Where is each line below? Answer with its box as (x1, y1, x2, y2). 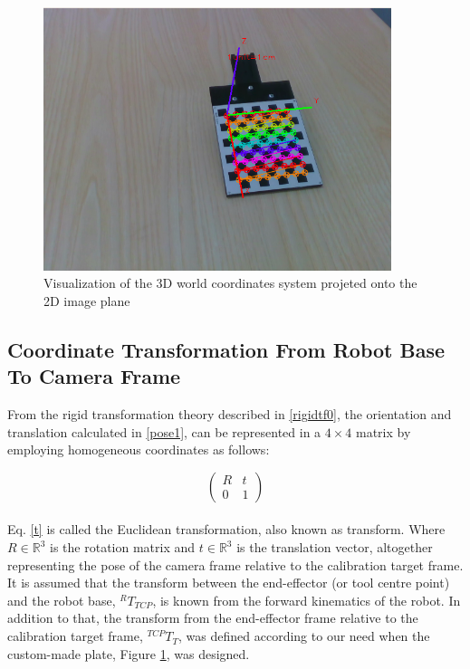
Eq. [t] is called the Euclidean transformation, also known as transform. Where (7, 520, 446, 539)
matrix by (355, 422, 411, 441)
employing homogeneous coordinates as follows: (7, 440, 270, 459)
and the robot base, (7, 590, 116, 609)
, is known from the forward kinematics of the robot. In (152, 590, 461, 609)
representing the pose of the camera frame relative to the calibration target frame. (7, 555, 464, 574)
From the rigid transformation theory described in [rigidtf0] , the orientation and (7, 405, 452, 424)
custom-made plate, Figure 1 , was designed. (7, 644, 250, 663)
